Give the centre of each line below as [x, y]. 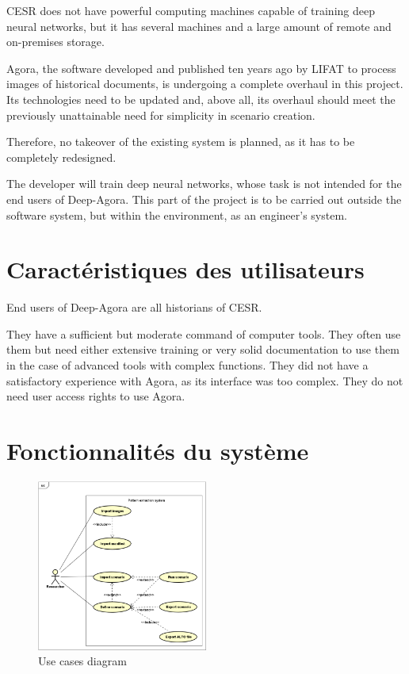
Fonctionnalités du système [158, 450]
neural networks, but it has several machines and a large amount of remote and [199, 26]
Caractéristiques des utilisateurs [185, 269]
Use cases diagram [82, 661]
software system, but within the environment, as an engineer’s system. [177, 214]
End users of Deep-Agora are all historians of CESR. [134, 307]
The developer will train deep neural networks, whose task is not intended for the [204, 184]
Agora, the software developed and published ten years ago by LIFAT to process [201, 68]
